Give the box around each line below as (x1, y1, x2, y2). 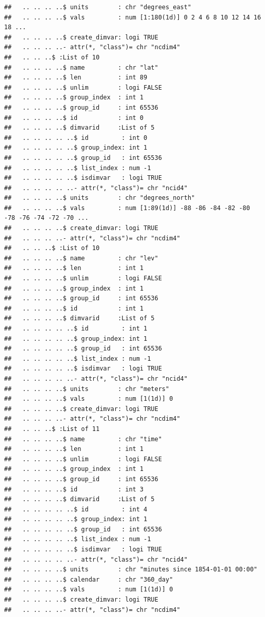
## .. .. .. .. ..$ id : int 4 (4, 505, 148, 513)
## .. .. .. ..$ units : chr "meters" (4, 385, 170, 393)
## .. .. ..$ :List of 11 (4, 425, 100, 433)
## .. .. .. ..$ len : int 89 (4, 74, 148, 81)
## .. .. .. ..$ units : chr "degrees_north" (4, 194, 195, 202)
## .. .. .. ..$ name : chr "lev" (4, 254, 158, 262)
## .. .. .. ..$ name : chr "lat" (4, 64, 158, 71)
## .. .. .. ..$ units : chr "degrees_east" (4, 4, 192, 11)
